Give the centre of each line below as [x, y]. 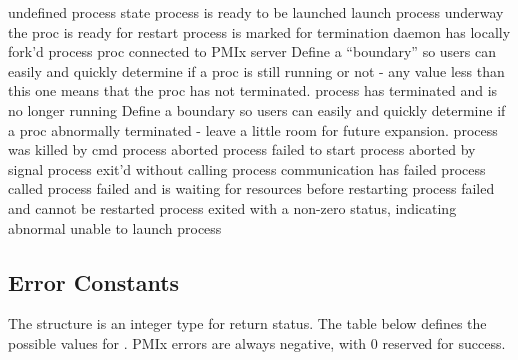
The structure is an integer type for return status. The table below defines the [247, 323]
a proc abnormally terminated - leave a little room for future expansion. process [253, 129]
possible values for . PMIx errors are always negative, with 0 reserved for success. [257, 342]
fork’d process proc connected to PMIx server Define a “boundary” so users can [252, 51]
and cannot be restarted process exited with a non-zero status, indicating [232, 207]
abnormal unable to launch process [115, 227]
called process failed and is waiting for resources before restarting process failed [251, 188]
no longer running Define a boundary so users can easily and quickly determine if [257, 109]
